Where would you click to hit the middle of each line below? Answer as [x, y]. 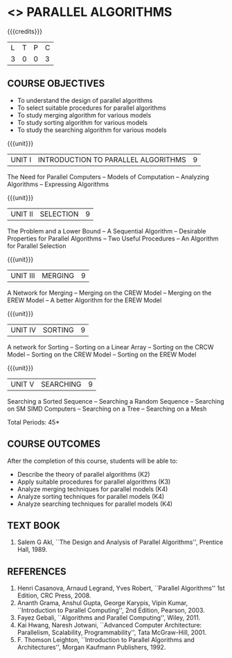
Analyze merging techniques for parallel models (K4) [92, 489]
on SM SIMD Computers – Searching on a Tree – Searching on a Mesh [107, 409]
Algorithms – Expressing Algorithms [58, 184]
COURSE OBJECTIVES [56, 84]
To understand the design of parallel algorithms [85, 100]
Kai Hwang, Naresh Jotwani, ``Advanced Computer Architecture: [109, 625]
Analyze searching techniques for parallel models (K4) [95, 504]
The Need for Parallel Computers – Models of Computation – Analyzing [108, 176]
